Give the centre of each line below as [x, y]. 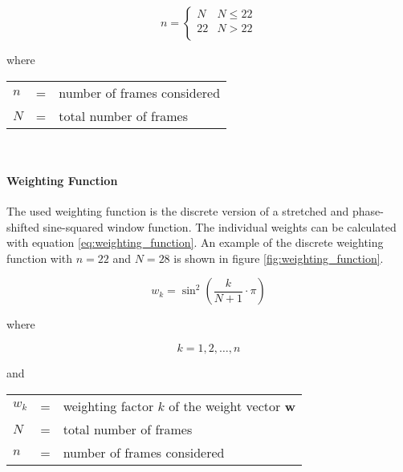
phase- [368, 210]
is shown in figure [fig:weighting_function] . [279, 258]
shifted [23, 226]
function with [40, 258]
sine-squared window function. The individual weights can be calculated [220, 226]
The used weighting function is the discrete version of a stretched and [178, 210]
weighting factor [108, 405]
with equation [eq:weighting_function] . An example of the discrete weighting [195, 242]
